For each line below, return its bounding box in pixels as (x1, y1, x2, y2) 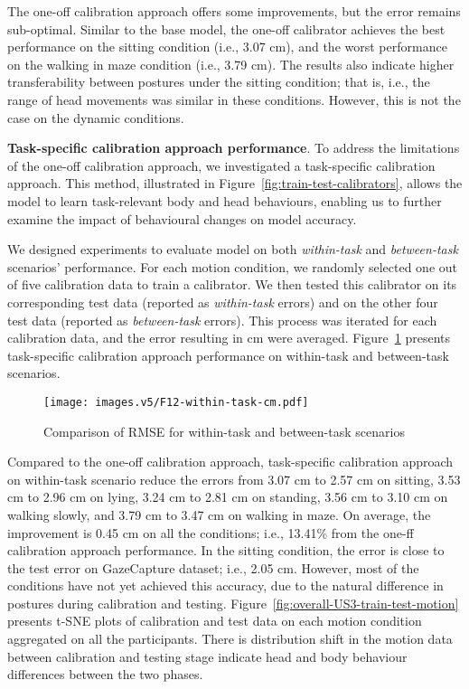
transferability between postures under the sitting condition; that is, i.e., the (7, 72, 430, 91)
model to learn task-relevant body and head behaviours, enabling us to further (7, 191, 442, 210)
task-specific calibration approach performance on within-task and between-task (7, 345, 449, 364)
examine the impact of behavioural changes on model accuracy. (7, 209, 357, 228)
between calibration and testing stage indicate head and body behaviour (7, 647, 408, 665)
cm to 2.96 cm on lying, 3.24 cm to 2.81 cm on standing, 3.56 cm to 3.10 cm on (7, 487, 448, 506)
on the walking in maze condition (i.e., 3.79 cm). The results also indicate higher (7, 54, 455, 73)
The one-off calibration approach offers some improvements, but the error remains (7, 2, 461, 20)
